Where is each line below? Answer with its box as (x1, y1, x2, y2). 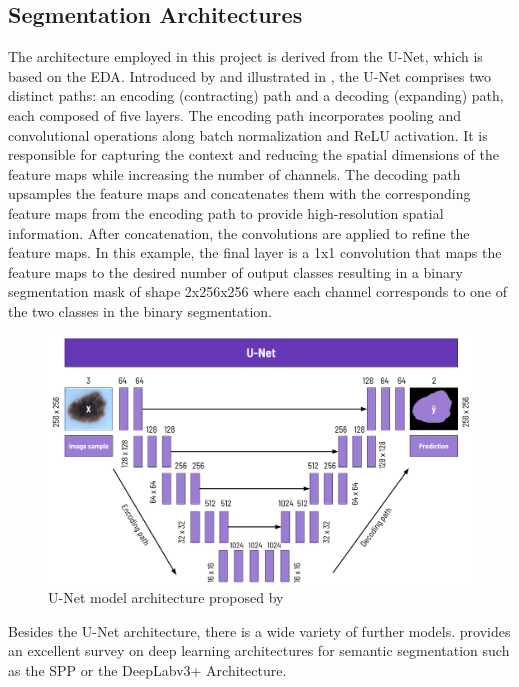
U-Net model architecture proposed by (48, 587, 284, 608)
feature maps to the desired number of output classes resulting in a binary (8, 261, 463, 282)
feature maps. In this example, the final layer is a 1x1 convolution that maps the (8, 242, 502, 263)
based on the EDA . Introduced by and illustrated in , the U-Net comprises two (8, 65, 492, 86)
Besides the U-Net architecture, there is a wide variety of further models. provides (8, 620, 511, 641)
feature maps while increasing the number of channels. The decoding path (8, 163, 461, 184)
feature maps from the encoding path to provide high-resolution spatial (8, 202, 444, 223)
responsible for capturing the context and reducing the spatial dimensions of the (8, 144, 499, 165)
